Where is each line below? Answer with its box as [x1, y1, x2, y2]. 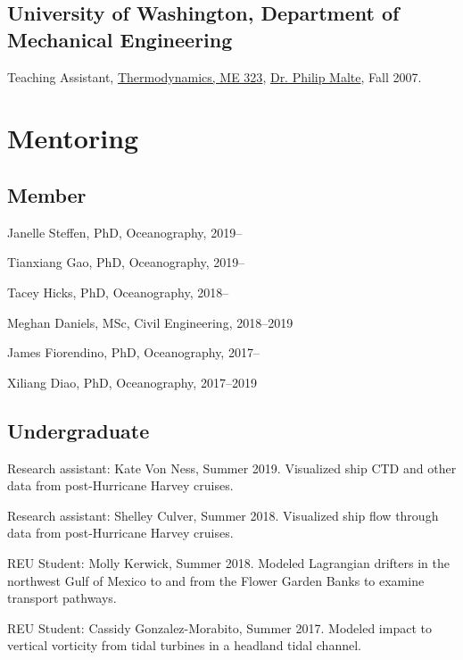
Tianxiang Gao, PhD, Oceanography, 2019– [7, 253, 245, 272]
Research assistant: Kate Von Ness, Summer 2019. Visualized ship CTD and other [7, 458, 457, 477]
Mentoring [7, 120, 139, 156]
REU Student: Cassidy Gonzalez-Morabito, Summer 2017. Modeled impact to [7, 618, 432, 637]
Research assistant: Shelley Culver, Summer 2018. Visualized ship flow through [7, 505, 439, 524]
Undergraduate [7, 416, 150, 444]
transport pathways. [7, 589, 117, 607]
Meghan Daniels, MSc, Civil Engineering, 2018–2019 [7, 313, 294, 331]
